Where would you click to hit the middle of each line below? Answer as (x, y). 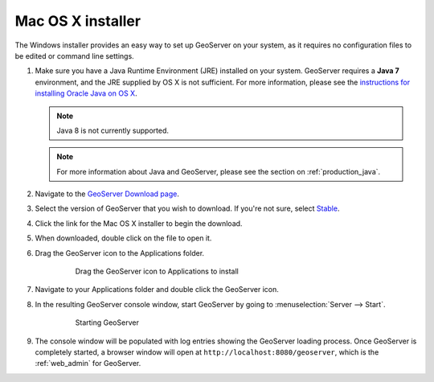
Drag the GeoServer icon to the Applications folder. (120, 253)
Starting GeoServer (107, 322)
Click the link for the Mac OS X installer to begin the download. (139, 223)
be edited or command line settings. (74, 55)
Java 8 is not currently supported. (113, 130)
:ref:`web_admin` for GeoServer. (88, 364)
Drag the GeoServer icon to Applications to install (157, 271)
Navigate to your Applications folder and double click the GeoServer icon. (157, 290)
